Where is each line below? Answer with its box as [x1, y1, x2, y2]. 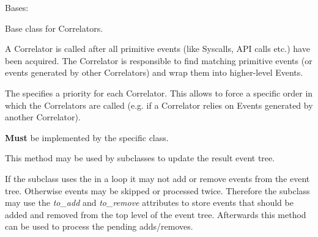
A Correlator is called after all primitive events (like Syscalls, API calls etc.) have [5, 42, 310, 55]
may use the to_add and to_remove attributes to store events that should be [5, 196, 294, 209]
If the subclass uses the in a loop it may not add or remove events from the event [5, 172, 310, 184]
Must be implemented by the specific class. [5, 131, 169, 144]
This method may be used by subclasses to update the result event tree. [5, 151, 275, 164]
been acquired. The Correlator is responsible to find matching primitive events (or [5, 54, 312, 67]
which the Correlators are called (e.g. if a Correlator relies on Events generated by [5, 98, 313, 111]
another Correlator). [5, 111, 81, 123]
